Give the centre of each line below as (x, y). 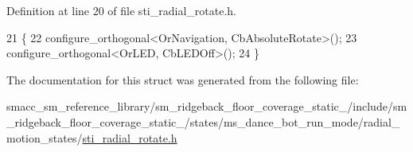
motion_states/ (45, 137)
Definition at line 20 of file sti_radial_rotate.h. (121, 10)
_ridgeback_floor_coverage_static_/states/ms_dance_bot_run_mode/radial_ (203, 121)
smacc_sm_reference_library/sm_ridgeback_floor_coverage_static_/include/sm (207, 106)
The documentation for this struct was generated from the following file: (183, 79)
